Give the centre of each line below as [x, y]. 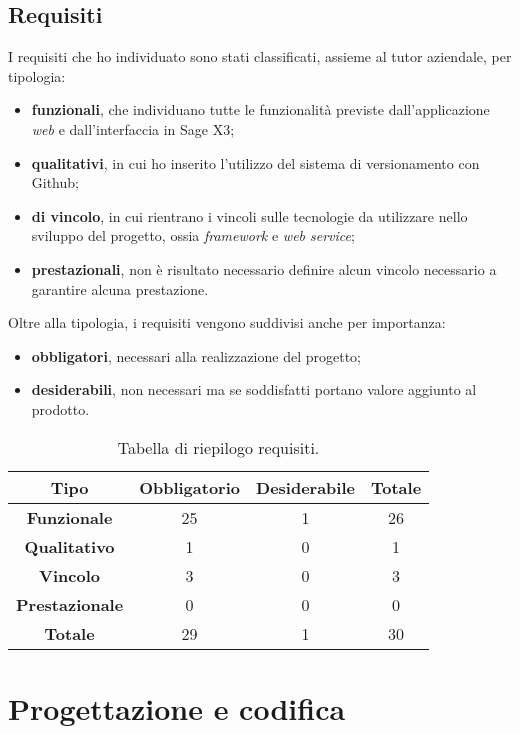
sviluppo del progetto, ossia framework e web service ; [193, 235]
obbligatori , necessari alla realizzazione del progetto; [196, 355]
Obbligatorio [190, 487]
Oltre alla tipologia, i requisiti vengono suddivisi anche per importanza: [227, 322]
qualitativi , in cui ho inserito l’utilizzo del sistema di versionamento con [255, 162]
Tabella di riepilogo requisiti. [218, 447]
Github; [55, 182]
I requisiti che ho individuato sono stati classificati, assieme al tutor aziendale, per [260, 56]
